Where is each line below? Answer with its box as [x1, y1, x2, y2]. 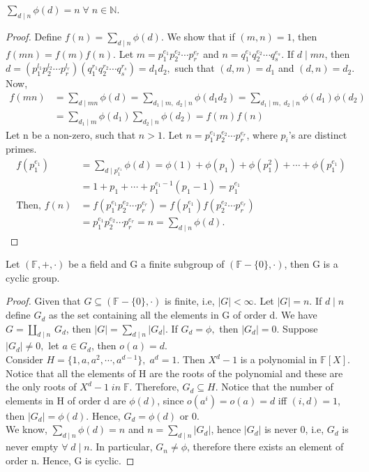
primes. [6, 142, 37, 156]
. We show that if [160, 29, 235, 43]
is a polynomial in [240, 352, 317, 367]
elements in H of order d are [6, 393, 126, 407]
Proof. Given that [6, 294, 81, 308]
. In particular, [89, 439, 153, 454]
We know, [6, 422, 47, 436]
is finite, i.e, [165, 294, 215, 308]
